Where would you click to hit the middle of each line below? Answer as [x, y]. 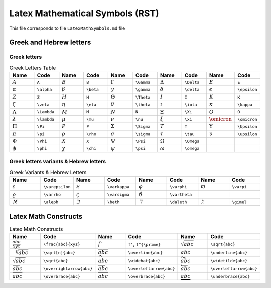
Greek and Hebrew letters [50, 42]
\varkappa [118, 187]
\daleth [178, 202]
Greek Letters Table [33, 68]
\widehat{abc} [144, 261]
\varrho [52, 194]
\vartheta [181, 194]
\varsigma [118, 194]
